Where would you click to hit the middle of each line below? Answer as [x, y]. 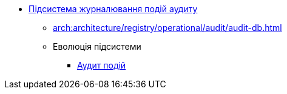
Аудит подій [102, 65]
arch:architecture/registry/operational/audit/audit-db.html [167, 28]
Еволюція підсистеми [97, 46]
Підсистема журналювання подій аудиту [113, 9]
